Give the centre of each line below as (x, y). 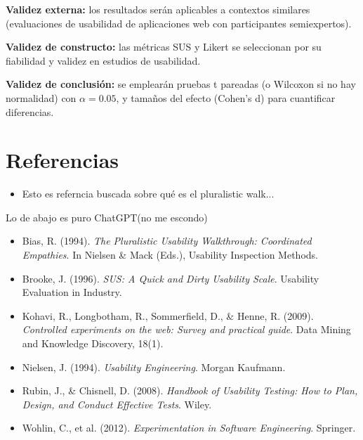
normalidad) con (41, 97)
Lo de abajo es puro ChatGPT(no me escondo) (107, 217)
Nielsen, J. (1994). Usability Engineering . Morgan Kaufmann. (154, 367)
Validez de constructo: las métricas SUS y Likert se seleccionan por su (164, 47)
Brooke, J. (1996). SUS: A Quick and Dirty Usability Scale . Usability (171, 278)
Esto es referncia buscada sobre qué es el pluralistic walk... (148, 194)
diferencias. (30, 111)
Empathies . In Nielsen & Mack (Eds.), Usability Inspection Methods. (170, 255)
